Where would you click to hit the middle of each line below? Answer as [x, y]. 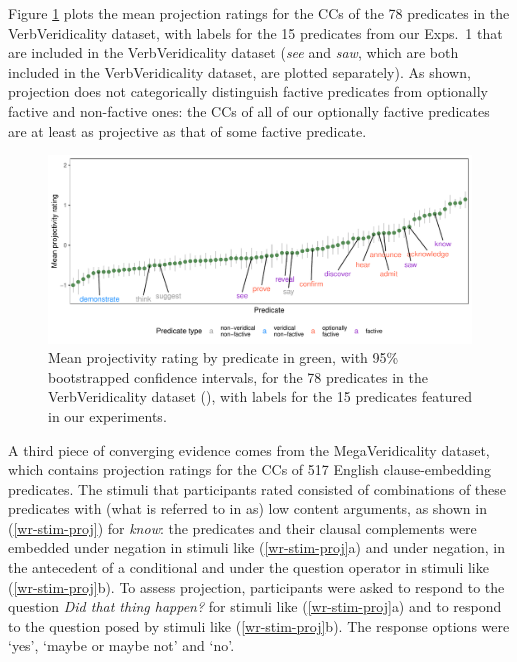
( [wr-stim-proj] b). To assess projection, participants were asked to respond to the [256, 586]
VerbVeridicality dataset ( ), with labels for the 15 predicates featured [260, 396]
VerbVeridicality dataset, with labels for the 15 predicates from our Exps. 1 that [255, 32]
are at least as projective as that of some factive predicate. [187, 130]
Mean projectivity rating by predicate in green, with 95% [223, 357]
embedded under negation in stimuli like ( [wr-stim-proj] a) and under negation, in [257, 547]
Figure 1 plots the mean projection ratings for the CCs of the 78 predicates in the [259, 13]
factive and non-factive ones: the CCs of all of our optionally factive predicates [249, 110]
